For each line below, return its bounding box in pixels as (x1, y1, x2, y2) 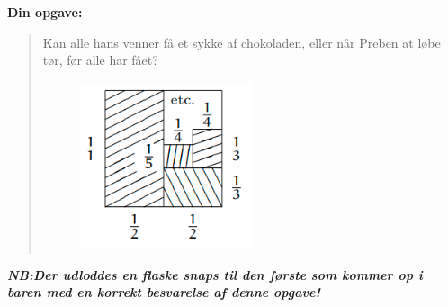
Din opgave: (7, 3, 83, 21)
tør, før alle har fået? (42, 50, 158, 69)
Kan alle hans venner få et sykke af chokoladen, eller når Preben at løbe (42, 32, 441, 51)
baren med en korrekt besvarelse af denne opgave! (7, 283, 320, 302)
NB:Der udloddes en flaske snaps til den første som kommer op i (7, 265, 423, 284)
